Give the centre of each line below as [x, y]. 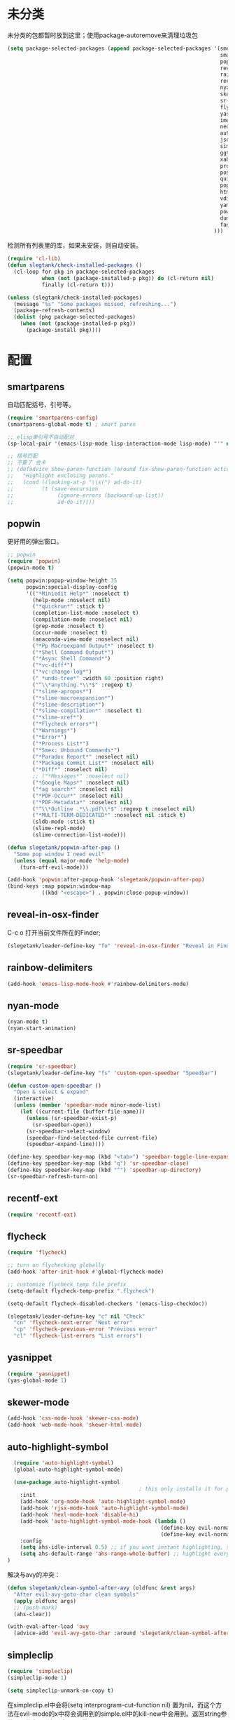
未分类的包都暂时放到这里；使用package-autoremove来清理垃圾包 [102, 35]
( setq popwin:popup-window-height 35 [62, 580]
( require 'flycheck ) [37, 1253]
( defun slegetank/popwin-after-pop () [64, 847]
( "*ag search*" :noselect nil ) [78, 789]
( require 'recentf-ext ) [42, 1215]
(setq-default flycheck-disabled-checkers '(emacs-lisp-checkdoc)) [108, 1304]
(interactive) [34, 1099]
